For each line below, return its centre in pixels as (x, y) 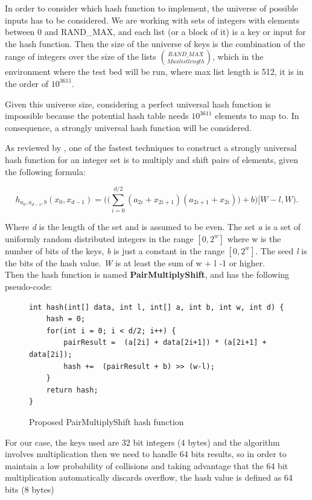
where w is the (254, 238)
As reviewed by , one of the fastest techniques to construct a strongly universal (151, 148)
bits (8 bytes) (30, 489)
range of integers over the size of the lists (81, 56)
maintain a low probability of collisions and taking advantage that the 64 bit (147, 465)
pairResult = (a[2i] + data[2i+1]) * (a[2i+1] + (165, 343)
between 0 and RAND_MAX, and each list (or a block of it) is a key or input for (155, 32)
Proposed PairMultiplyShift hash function (107, 421)
